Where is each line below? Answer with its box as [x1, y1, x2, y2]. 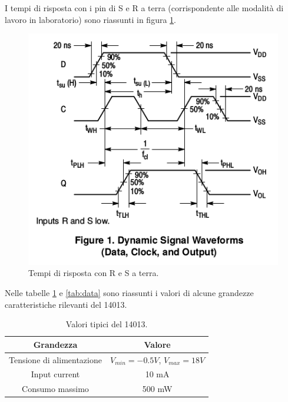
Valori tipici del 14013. [65, 318, 148, 330]
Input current [31, 368, 80, 380]
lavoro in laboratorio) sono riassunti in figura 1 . [5, 13, 176, 25]
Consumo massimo [22, 383, 89, 395]
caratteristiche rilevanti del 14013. [5, 298, 127, 310]
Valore [144, 338, 171, 350]
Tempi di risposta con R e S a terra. [28, 267, 159, 279]
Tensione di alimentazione [9, 353, 102, 366]
